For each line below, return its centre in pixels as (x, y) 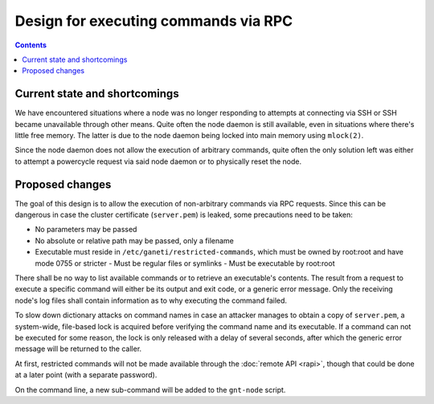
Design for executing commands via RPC (154, 21)
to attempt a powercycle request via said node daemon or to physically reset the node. (158, 161)
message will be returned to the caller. (78, 349)
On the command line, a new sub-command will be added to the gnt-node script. (150, 390)
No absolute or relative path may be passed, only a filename (135, 240)
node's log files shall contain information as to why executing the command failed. (151, 300)
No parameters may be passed (86, 230)
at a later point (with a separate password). (86, 375)
